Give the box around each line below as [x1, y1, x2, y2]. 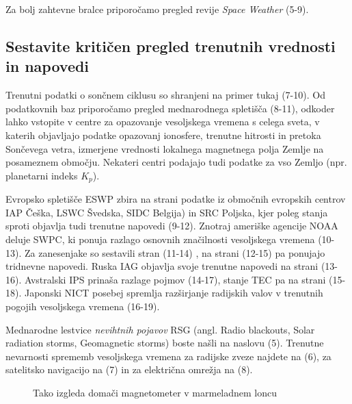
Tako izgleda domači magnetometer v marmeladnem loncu [33, 385, 277, 399]
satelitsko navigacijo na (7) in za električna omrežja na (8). [5, 362, 253, 377]
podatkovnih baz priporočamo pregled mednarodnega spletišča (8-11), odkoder [5, 101, 335, 115]
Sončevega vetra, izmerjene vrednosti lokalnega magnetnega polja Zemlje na [5, 141, 324, 155]
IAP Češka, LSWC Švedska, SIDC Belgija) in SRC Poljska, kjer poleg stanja [5, 205, 328, 219]
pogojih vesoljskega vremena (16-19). [5, 299, 160, 313]
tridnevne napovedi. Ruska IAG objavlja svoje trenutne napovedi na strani [5, 259, 319, 273]
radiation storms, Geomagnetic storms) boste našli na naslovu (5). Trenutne [5, 336, 324, 350]
